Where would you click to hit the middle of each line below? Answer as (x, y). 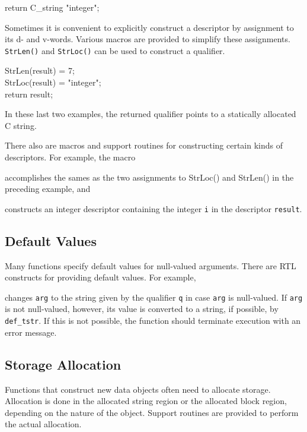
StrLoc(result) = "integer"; (53, 82)
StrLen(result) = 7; (40, 70)
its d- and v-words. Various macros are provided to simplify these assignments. (148, 39)
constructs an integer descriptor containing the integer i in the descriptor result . (153, 208)
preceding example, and (48, 189)
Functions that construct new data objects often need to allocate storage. (138, 389)
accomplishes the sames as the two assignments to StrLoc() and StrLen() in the (149, 177)
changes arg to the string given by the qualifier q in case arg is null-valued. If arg (154, 297)
